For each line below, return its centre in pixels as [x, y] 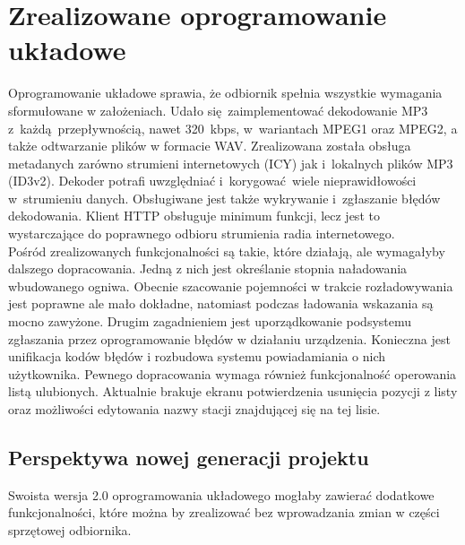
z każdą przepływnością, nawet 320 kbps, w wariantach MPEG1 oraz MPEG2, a [233, 128]
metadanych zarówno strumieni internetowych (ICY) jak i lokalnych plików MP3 [231, 163]
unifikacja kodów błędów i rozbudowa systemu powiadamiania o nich [197, 356]
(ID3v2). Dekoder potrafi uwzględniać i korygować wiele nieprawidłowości [212, 181]
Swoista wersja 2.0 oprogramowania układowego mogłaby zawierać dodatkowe [221, 494]
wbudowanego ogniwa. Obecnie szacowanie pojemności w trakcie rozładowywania [231, 285]
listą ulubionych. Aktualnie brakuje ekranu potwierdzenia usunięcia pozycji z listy [233, 391]
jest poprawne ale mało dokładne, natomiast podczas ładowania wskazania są [221, 303]
